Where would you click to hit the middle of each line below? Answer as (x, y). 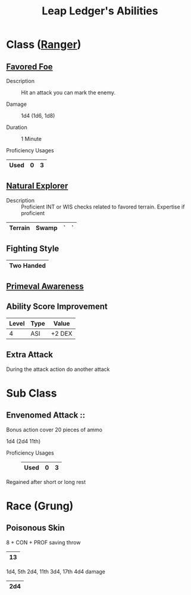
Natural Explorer (37, 186)
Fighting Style (33, 249)
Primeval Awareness (45, 286)
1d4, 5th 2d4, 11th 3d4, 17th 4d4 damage (56, 571)
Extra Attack (30, 355)
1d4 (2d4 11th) (24, 441)
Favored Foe (29, 67)
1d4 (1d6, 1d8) (38, 116)
